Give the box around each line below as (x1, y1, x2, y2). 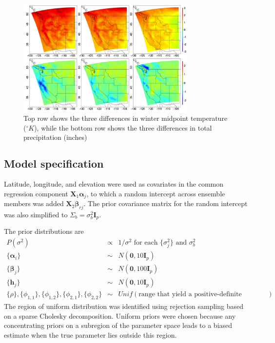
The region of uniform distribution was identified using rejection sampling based (4, 301, 243, 311)
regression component (4, 188, 68, 198)
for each (134, 239, 158, 247)
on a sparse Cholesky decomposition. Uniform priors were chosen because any (4, 310, 236, 321)
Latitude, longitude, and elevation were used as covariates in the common (4, 179, 224, 189)
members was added (4, 198, 64, 209)
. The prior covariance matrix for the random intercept (83, 198, 248, 209)
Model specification (4, 156, 104, 171)
